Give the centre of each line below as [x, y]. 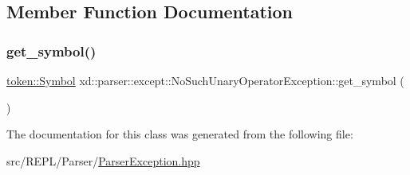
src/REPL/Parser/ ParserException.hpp [103, 160]
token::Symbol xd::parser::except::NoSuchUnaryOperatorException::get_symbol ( [205, 80]
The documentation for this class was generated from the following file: [180, 134]
